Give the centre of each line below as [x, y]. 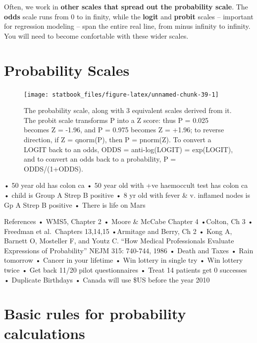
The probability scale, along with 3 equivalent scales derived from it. [128, 110]
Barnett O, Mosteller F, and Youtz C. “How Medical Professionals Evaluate [119, 241]
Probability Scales [67, 70]
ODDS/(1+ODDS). [53, 168]
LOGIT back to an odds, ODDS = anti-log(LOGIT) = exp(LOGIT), [128, 149]
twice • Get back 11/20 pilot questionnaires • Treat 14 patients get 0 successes [126, 270]
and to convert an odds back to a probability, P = [100, 159]
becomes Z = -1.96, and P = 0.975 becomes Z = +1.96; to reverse [124, 130]
